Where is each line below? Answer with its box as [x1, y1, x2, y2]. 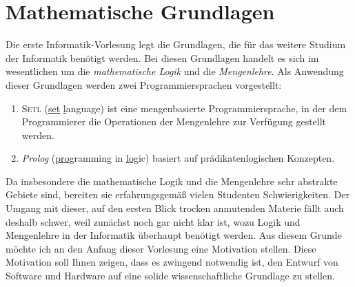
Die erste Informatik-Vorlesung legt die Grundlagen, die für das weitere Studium [6, 37, 346, 52]
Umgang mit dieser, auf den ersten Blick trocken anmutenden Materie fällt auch [6, 201, 344, 215]
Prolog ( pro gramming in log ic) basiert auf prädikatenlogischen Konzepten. [21, 151, 335, 165]
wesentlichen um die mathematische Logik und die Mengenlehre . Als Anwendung [6, 64, 344, 78]
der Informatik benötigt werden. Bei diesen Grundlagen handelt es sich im [6, 50, 319, 65]
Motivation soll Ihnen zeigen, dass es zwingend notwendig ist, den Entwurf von [6, 255, 338, 269]
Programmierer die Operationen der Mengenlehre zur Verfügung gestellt [21, 114, 327, 129]
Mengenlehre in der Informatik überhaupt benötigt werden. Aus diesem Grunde [6, 228, 342, 242]
